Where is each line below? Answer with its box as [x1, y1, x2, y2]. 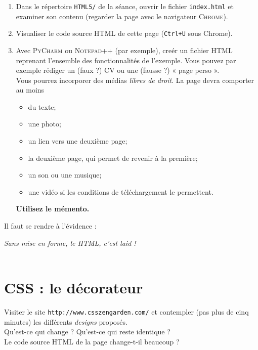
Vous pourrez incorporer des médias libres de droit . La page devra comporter [16, 74, 254, 85]
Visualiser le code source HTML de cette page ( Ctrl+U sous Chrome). [16, 28, 233, 38]
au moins [16, 84, 45, 95]
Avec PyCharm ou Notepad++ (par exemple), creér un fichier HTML [16, 45, 233, 55]
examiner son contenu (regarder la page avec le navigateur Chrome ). [16, 11, 228, 21]
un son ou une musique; [28, 169, 102, 180]
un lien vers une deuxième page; [28, 136, 127, 146]
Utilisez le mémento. [16, 203, 90, 214]
